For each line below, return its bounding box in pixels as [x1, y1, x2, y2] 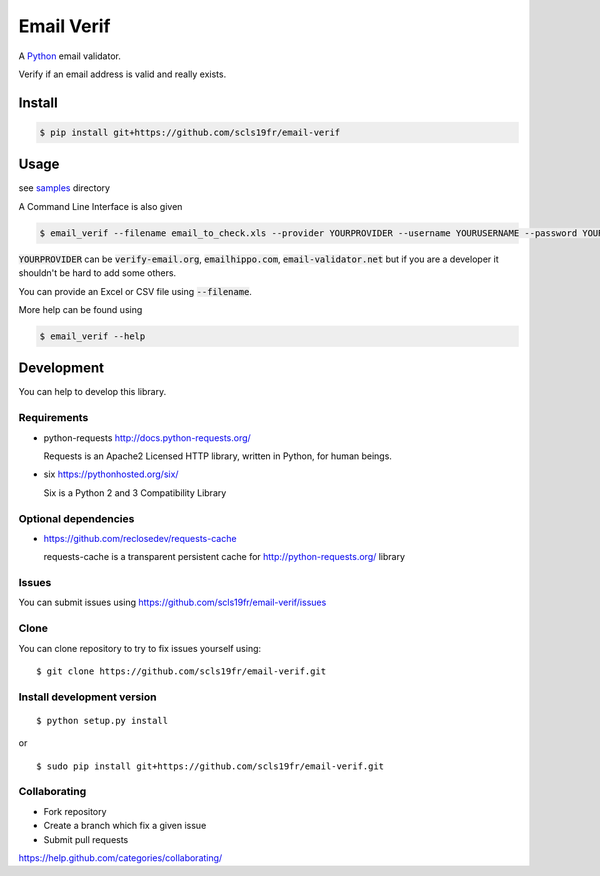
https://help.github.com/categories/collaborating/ [18, 852, 223, 864]
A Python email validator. [18, 50, 122, 62]
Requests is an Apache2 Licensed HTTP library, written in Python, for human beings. [43, 450, 392, 462]
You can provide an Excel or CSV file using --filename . [18, 285, 252, 297]
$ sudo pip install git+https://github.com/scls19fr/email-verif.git [36, 760, 385, 772]
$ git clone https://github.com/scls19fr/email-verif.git [36, 665, 327, 677]
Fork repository [43, 805, 107, 817]
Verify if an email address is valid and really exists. [18, 68, 227, 80]
